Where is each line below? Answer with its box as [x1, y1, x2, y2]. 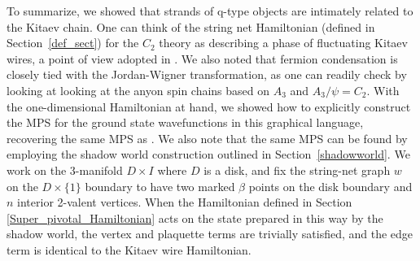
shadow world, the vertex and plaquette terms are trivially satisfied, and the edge [7, 225, 413, 242]
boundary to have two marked [85, 177, 235, 194]
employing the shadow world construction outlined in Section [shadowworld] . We [7, 146, 410, 163]
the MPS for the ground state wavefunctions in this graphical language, [7, 114, 364, 131]
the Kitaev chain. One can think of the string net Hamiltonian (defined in [7, 18, 375, 35]
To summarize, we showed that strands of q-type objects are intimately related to [7, 2, 413, 19]
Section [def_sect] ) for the [7, 34, 139, 51]
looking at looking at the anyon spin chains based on [7, 81, 270, 98]
